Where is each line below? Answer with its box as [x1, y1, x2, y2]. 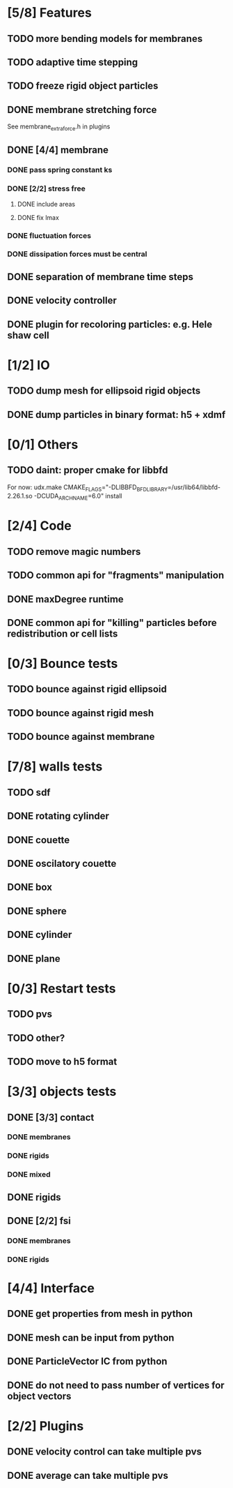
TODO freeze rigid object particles [7, 80, 159, 92]
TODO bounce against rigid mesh [7, 707, 154, 719]
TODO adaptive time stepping [7, 56, 138, 68]
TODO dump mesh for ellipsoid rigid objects [7, 385, 201, 397]
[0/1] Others [7, 436, 79, 452]
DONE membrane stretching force [7, 103, 157, 116]
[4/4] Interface [7, 1281, 95, 1296]
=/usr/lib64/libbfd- [167, 483, 221, 491]
